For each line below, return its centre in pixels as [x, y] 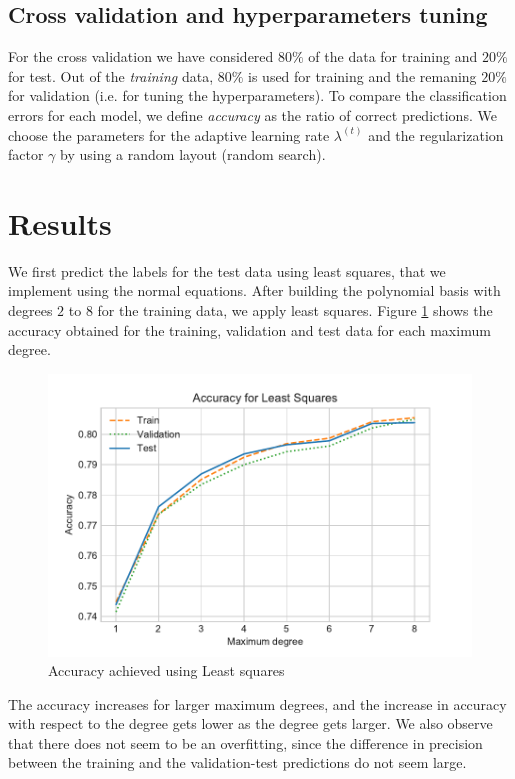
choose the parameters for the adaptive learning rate [169, 134]
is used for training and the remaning [362, 75]
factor [26, 154]
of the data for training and [393, 56]
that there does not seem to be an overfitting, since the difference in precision [245, 742]
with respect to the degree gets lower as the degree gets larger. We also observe [250, 723]
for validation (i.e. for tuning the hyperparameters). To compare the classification [257, 95]
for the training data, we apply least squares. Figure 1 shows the [295, 310]
